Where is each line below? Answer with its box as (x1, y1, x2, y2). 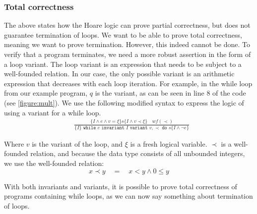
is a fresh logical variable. (130, 138, 207, 149)
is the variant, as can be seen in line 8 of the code (95, 88, 246, 98)
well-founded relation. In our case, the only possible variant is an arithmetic (4, 68, 235, 79)
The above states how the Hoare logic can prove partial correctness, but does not (4, 20, 251, 30)
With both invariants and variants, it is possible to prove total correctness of (4, 181, 237, 191)
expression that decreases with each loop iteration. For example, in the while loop (4, 78, 253, 88)
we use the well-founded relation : (4, 158, 104, 168)
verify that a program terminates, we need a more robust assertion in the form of (4, 49, 251, 59)
